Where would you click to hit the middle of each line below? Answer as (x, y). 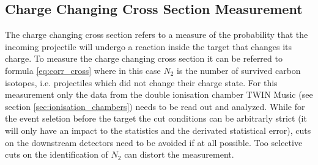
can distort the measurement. (179, 154)
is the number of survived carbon (239, 70)
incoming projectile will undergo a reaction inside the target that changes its (148, 46)
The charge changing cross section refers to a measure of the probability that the (157, 35)
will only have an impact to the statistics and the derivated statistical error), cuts (158, 130)
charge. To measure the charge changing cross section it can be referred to (144, 58)
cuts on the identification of (57, 154)
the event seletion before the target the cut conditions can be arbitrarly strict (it (156, 118)
